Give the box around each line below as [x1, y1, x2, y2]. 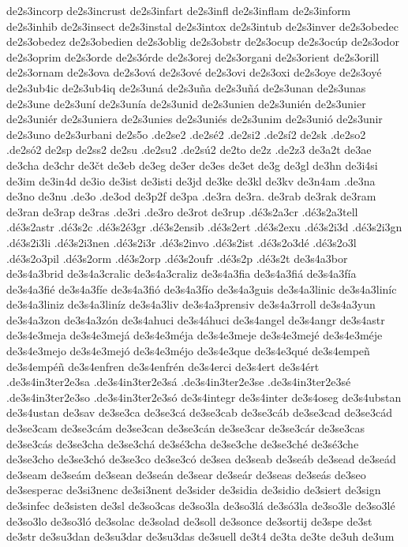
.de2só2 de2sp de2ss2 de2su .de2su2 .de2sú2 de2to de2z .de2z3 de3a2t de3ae [6, 141, 372, 158]
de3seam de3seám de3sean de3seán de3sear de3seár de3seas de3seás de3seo [6, 466, 366, 482]
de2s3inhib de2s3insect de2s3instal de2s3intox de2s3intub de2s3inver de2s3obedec [6, 17, 399, 34]
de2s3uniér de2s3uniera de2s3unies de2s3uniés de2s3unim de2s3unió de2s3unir [6, 111, 383, 127]
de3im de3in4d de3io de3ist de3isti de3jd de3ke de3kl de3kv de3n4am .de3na [6, 172, 376, 189]
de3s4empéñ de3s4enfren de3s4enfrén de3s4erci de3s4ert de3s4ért [6, 358, 320, 374]
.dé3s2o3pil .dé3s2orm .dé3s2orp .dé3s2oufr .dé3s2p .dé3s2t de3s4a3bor [6, 249, 348, 266]
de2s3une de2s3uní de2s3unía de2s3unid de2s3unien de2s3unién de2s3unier [6, 95, 366, 111]
